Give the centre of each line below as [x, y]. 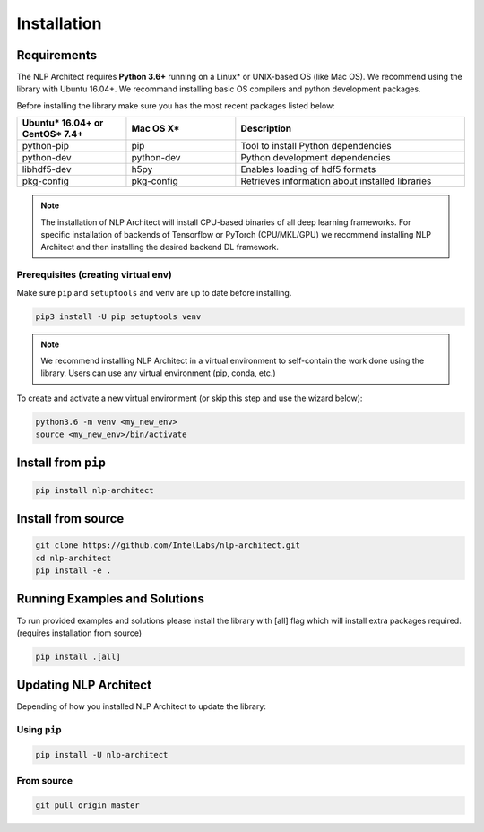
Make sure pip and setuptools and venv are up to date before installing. [154, 292]
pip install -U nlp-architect [102, 754]
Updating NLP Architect [84, 685]
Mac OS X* [156, 128]
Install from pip [61, 463]
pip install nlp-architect [95, 490]
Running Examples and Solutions [111, 599]
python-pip [46, 146]
